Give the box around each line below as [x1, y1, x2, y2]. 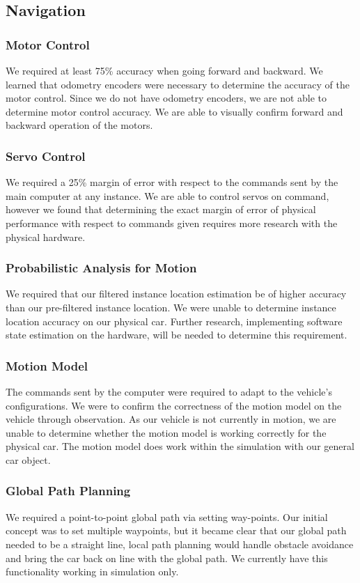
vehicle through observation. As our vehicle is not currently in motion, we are [6, 412, 336, 426]
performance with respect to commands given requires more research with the [6, 215, 338, 230]
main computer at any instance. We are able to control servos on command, [6, 188, 329, 203]
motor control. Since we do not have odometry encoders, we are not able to [6, 91, 327, 105]
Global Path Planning [6, 482, 131, 499]
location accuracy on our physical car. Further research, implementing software [6, 313, 343, 328]
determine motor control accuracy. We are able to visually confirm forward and [6, 104, 343, 118]
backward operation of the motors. [6, 118, 153, 132]
